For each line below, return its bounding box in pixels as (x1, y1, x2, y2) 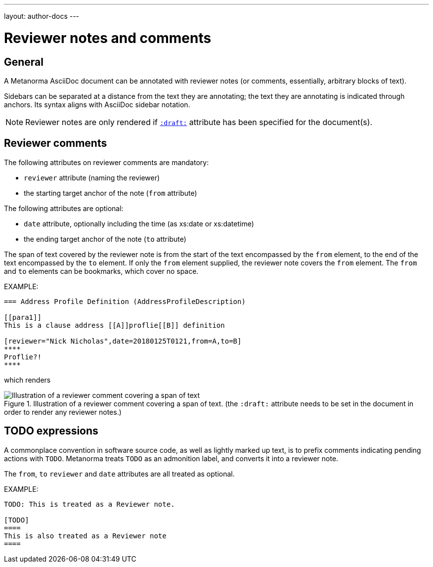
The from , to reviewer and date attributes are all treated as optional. (4, 469, 235, 478)
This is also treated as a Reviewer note (4, 531, 167, 540)
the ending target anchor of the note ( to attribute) (24, 234, 186, 243)
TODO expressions (4, 425, 98, 437)
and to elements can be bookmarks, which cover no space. (4, 266, 199, 275)
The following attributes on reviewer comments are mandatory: (4, 158, 209, 167)
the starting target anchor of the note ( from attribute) (24, 188, 197, 197)
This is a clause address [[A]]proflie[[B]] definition (4, 321, 225, 329)
